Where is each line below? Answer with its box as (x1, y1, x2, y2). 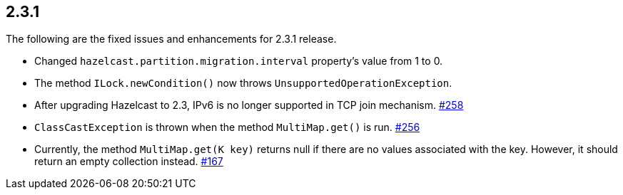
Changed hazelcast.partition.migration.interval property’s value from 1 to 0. (34, 55, 443, 68)
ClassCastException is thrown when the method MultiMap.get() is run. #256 (34, 121, 420, 134)
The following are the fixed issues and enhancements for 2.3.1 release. (6, 33, 337, 46)
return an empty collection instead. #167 (34, 155, 223, 168)
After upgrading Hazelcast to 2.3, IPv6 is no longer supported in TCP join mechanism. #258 (34, 99, 464, 112)
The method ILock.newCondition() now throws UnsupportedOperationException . (34, 77, 452, 90)
